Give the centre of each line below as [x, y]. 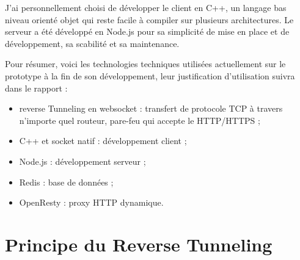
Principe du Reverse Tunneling [139, 244]
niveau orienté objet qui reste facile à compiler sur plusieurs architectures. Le [149, 19]
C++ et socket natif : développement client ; [103, 141]
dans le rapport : [36, 88]
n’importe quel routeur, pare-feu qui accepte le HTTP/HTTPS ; [140, 120]
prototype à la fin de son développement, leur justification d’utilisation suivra [150, 75]
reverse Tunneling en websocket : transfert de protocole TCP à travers [151, 108]
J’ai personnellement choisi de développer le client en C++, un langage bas [146, 7]
